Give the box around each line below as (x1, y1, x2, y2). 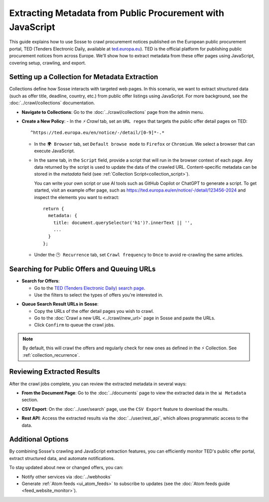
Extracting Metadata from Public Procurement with (9, 7, 224, 18)
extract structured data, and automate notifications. (9, 455, 115, 461)
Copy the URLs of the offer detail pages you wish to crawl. (34, 308, 154, 314)
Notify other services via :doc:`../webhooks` (21, 474, 112, 480)
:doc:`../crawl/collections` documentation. (9, 100, 95, 106)
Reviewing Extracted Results (9, 367, 101, 376)
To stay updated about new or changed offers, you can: (9, 465, 124, 471)
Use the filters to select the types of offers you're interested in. (34, 292, 163, 298)
